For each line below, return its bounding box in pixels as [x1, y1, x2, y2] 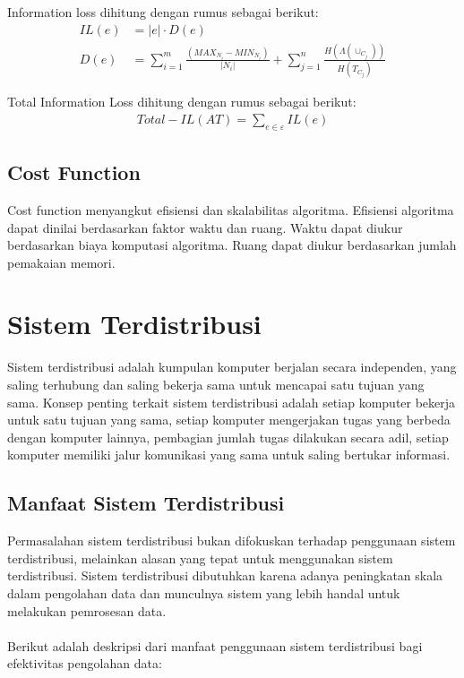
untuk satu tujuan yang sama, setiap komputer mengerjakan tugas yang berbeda [7, 410, 451, 429]
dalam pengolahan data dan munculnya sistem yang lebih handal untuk [7, 583, 400, 602]
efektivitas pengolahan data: [7, 654, 162, 673]
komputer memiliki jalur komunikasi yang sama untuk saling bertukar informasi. [7, 445, 451, 464]
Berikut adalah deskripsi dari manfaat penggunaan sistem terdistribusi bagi [7, 636, 423, 655]
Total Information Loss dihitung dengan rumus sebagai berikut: [7, 92, 357, 111]
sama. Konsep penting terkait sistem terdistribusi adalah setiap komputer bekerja [7, 392, 456, 411]
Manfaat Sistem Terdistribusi [7, 489, 285, 517]
